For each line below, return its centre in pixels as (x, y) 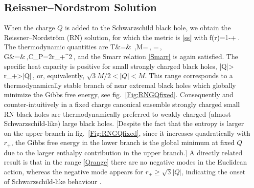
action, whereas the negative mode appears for (74, 171)
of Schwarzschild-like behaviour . (53, 181)
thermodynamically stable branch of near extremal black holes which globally (120, 85)
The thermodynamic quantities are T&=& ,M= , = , (83, 47)
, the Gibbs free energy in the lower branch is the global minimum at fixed (123, 142)
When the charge (30, 28)
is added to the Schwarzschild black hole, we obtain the (148, 28)
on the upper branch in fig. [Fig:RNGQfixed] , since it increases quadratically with (127, 133)
